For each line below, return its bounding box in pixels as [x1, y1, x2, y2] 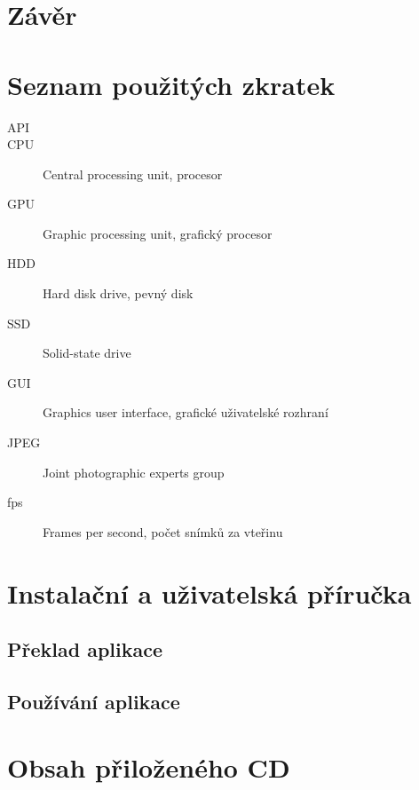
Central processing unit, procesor [43, 164, 223, 183]
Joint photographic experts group [43, 462, 225, 481]
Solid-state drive [43, 344, 131, 362]
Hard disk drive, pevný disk [43, 284, 194, 303]
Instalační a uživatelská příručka [7, 574, 412, 611]
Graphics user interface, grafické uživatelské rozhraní [43, 403, 328, 422]
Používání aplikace [7, 687, 180, 715]
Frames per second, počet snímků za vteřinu [43, 522, 283, 541]
